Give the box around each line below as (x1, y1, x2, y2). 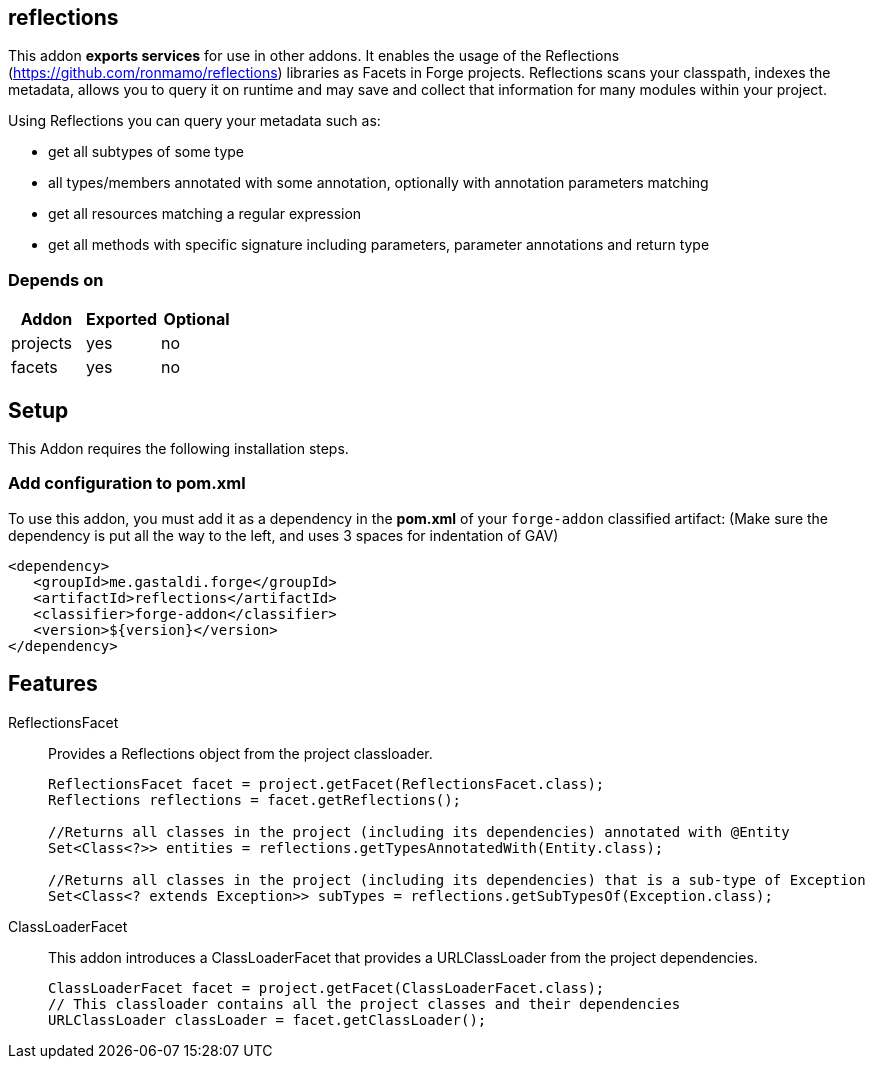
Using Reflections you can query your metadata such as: (8, 112, 381, 130)
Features (8, 671, 98, 697)
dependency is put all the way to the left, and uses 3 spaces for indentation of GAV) (8, 526, 559, 544)
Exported (86, 309, 158, 330)
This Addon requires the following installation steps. (8, 440, 349, 458)
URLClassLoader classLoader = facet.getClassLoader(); (48, 1011, 487, 1028)
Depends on (8, 269, 104, 290)
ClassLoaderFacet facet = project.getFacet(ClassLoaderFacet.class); (48, 979, 605, 996)
